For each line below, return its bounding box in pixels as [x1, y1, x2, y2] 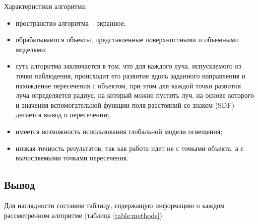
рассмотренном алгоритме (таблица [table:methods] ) [4, 210, 162, 220]
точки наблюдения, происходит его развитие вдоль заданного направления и [15, 70, 246, 80]
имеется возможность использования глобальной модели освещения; [15, 126, 223, 136]
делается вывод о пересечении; [15, 109, 109, 120]
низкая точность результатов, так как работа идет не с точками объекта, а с [15, 143, 244, 153]
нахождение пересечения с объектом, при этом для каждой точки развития [15, 80, 241, 90]
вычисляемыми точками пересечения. [15, 152, 129, 163]
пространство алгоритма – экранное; [15, 17, 126, 28]
